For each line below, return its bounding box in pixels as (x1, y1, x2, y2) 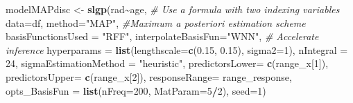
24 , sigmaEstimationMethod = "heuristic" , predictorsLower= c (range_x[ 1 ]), (6, 56, 329, 71)
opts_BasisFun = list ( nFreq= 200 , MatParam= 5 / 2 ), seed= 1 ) (6, 83, 266, 97)
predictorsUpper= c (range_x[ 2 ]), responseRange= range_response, (6, 69, 292, 84)
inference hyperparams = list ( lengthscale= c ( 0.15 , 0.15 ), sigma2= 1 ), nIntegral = (6, 42, 348, 57)
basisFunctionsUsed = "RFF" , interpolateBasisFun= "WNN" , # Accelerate (6, 29, 319, 44)
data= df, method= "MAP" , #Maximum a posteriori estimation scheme (6, 15, 306, 30)
